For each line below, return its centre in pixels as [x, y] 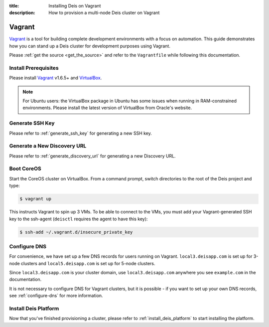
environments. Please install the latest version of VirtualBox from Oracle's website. [107, 108]
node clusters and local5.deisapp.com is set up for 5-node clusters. [82, 263]
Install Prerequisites [34, 68]
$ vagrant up [36, 199]
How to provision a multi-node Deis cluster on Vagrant [104, 13]
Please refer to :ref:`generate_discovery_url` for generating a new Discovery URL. [93, 156]
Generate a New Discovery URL [48, 146]
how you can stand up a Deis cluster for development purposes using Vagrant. [90, 46]
